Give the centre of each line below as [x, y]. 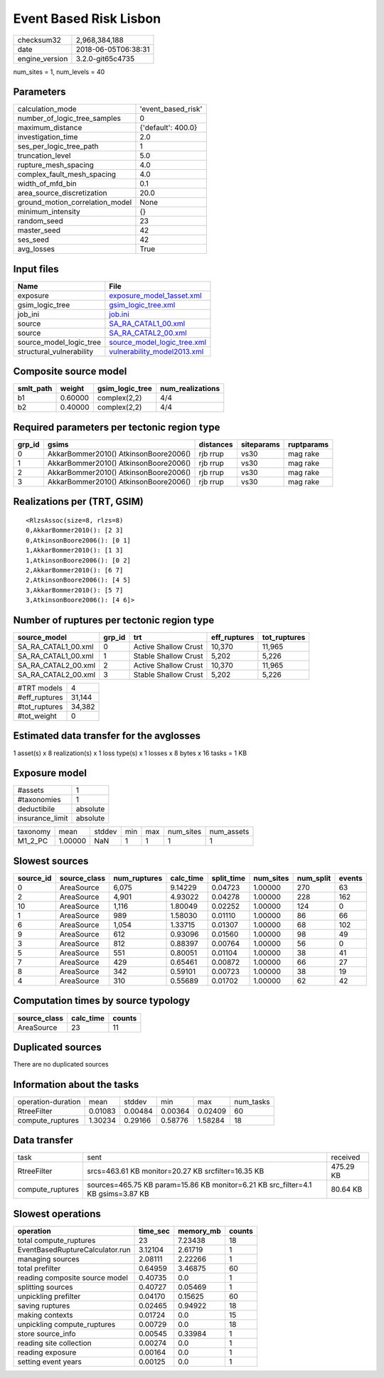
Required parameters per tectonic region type [117, 427]
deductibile [36, 809]
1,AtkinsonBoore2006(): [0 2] [79, 560]
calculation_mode [47, 109]
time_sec [154, 1231]
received [346, 1158]
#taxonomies [39, 800]
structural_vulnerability [55, 351]
